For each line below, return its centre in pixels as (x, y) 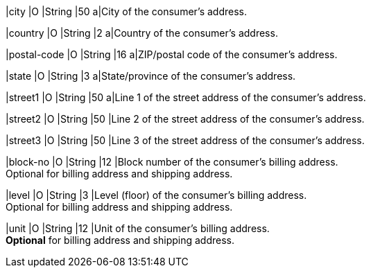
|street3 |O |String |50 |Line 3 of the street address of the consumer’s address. (185, 140)
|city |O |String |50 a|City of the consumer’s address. (126, 11)
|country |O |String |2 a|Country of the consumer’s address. (142, 33)
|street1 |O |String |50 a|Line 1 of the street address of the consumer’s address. (186, 97)
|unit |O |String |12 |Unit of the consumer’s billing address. (138, 228)
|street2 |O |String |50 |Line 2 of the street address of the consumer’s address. (185, 119)
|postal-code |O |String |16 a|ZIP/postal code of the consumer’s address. (172, 54)
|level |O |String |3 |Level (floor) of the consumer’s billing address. (156, 195)
